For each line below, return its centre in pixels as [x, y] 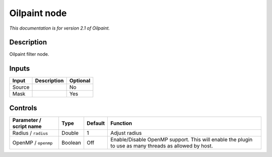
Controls [23, 108]
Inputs [20, 68]
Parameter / [27, 120]
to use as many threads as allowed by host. [162, 145]
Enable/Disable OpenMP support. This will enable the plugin [182, 139]
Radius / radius [30, 133]
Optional [80, 81]
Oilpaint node [38, 13]
